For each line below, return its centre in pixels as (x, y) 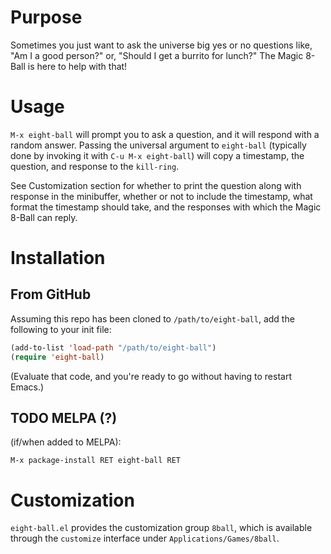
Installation (58, 258)
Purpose (46, 17)
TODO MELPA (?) (64, 418)
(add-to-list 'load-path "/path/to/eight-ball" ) (113, 347)
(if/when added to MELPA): (66, 442)
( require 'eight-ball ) (57, 357)
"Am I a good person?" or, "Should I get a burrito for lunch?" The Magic (157, 55)
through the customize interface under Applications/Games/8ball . (145, 538)
